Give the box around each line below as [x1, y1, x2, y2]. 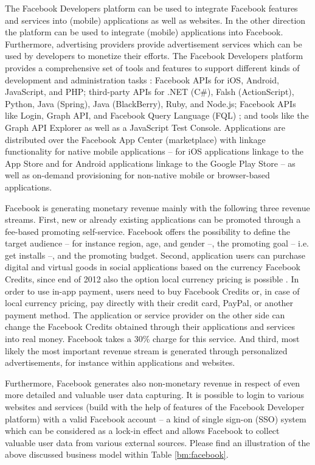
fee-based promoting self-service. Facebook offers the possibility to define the [5, 225, 290, 237]
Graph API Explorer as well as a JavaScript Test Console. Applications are [5, 121, 285, 133]
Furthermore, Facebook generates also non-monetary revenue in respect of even [5, 376, 300, 389]
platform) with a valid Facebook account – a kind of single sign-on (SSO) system [5, 412, 306, 425]
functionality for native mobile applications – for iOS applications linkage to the [5, 145, 304, 158]
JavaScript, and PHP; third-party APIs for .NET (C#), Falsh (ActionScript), [5, 85, 294, 98]
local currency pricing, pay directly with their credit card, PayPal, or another [5, 296, 294, 309]
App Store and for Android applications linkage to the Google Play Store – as [5, 156, 296, 169]
